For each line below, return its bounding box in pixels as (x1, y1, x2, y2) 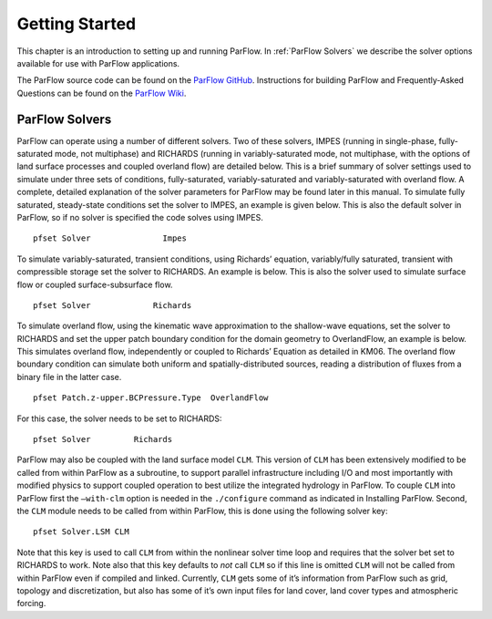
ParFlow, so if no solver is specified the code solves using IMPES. (16, 211, 263, 222)
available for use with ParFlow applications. (16, 57, 180, 68)
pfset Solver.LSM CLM (33, 527, 129, 537)
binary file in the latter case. (16, 371, 122, 382)
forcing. (16, 598, 46, 609)
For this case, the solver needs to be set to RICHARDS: (16, 413, 222, 424)
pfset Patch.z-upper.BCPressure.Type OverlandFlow (33, 393, 269, 403)
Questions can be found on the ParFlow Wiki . (16, 88, 187, 98)
